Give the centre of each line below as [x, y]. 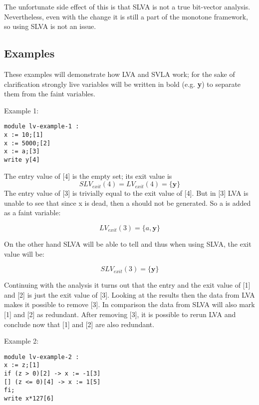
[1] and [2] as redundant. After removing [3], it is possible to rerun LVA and [120, 314]
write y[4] [22, 160]
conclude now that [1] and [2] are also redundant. [79, 324]
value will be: [24, 253]
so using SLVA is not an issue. [50, 26]
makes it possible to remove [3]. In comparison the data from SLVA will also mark [129, 304]
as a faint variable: [32, 212]
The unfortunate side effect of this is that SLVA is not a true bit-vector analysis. [127, 6]
